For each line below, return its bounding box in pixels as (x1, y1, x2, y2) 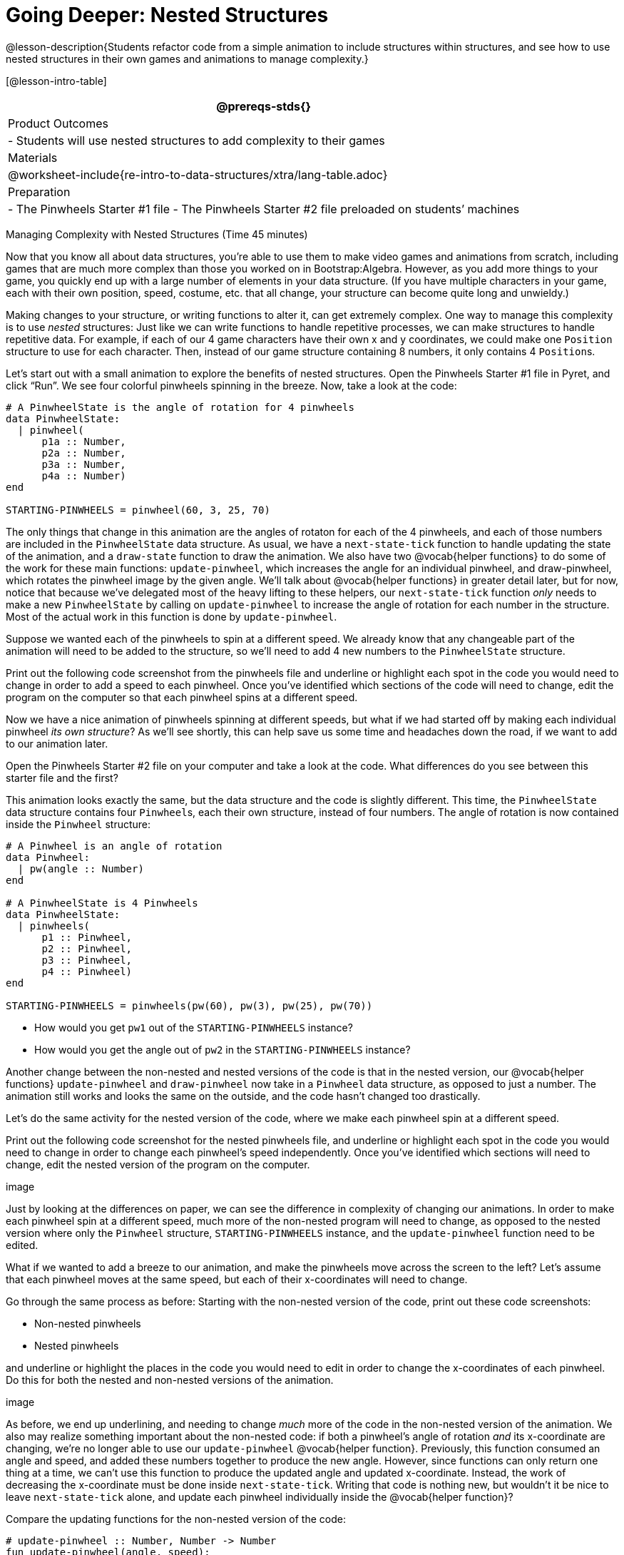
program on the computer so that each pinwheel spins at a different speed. (6, 690, 358, 703)
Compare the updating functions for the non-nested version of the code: (6, 1512, 346, 1525)
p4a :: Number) (41, 469, 126, 481)
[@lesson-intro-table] (6, 74, 107, 87)
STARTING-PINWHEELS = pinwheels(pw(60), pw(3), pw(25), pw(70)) (6, 999, 373, 1011)
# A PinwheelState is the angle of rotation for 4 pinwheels (6, 401, 354, 413)
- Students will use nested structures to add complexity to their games (8, 133, 385, 148)
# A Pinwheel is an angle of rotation (6, 840, 223, 852)
